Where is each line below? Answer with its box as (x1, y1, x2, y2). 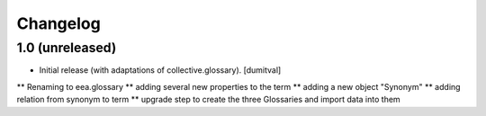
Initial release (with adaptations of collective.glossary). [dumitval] (39, 65, 282, 76)
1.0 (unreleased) (16, 40, 117, 56)
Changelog (16, 13, 101, 33)
